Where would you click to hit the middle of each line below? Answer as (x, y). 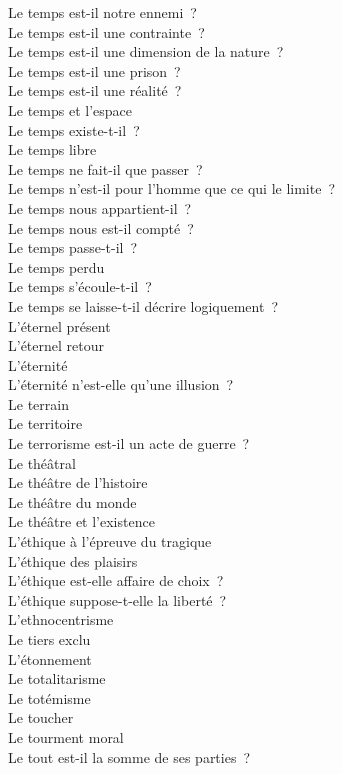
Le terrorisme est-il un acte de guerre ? (129, 443)
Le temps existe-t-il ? (74, 129)
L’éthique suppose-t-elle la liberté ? (117, 599)
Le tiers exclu (49, 639)
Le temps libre (52, 149)
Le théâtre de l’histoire (78, 482)
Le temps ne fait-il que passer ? (105, 168)
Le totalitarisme (57, 678)
